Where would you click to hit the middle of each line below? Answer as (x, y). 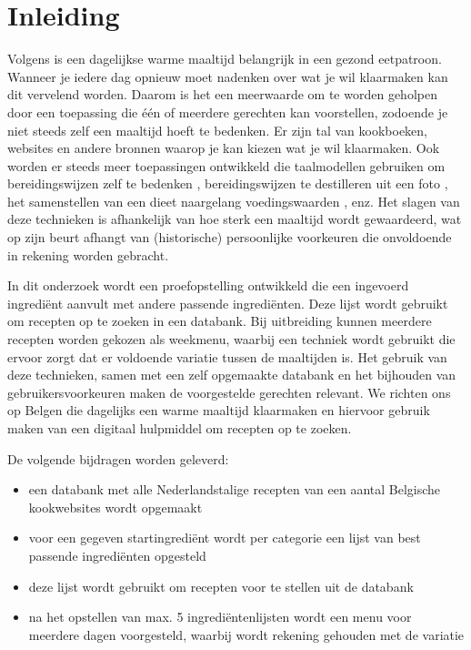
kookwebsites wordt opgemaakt (115, 507)
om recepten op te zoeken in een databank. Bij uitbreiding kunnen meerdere (220, 321)
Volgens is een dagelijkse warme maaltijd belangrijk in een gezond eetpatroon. (225, 59)
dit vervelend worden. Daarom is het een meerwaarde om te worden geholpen (222, 94)
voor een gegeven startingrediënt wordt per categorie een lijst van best (225, 538)
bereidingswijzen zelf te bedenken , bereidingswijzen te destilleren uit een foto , (228, 183)
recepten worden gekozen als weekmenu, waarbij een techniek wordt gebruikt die (231, 339)
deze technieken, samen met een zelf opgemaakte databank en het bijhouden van (232, 375)
